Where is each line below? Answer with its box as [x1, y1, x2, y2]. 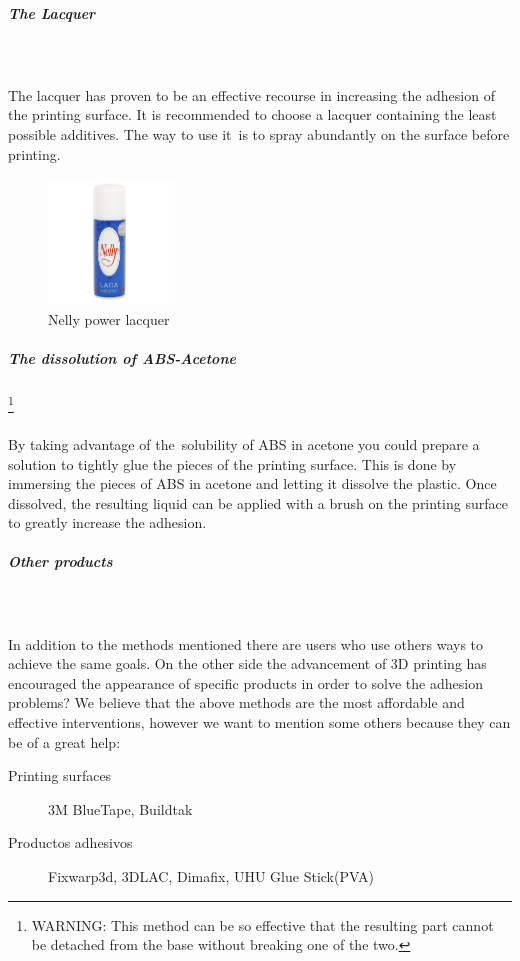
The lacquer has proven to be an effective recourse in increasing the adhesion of [8, 84, 495, 105]
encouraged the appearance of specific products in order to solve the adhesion [8, 672, 483, 693]
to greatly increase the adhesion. [8, 512, 207, 533]
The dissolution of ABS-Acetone [8, 348, 236, 369]
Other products [8, 551, 113, 572]
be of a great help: [8, 731, 121, 752]
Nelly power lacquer [48, 308, 170, 329]
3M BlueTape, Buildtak [48, 798, 193, 819]
